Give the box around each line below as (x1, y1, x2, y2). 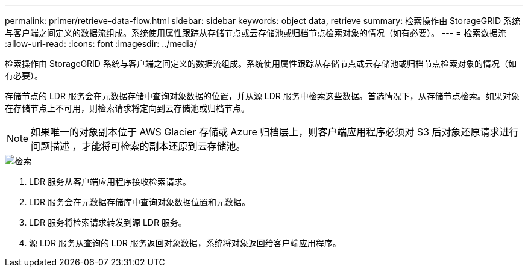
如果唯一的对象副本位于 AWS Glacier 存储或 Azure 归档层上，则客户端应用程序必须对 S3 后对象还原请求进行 (31, 126, 519, 138)
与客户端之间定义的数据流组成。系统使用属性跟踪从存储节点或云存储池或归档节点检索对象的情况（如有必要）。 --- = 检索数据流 (5, 28, 506, 38)
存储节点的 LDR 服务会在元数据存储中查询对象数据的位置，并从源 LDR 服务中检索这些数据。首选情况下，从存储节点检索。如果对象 (5, 91, 520, 101)
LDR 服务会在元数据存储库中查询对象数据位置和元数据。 (29, 197, 250, 207)
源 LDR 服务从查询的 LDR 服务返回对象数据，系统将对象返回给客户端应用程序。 (29, 238, 341, 248)
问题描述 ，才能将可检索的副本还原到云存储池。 (31, 140, 246, 152)
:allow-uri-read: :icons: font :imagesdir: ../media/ (5, 39, 197, 49)
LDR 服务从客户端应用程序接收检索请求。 (29, 176, 191, 187)
